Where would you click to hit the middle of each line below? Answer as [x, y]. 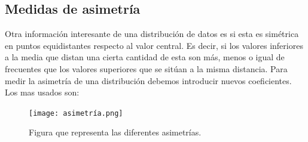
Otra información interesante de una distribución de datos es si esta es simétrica [152, 34]
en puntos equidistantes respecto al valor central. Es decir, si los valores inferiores [154, 45]
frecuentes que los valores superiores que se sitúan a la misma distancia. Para [146, 68]
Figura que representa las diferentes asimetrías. [115, 132]
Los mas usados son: [42, 92]
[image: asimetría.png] [76, 113]
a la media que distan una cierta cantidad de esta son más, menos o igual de [145, 57]
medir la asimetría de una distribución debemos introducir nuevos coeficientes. [148, 80]
